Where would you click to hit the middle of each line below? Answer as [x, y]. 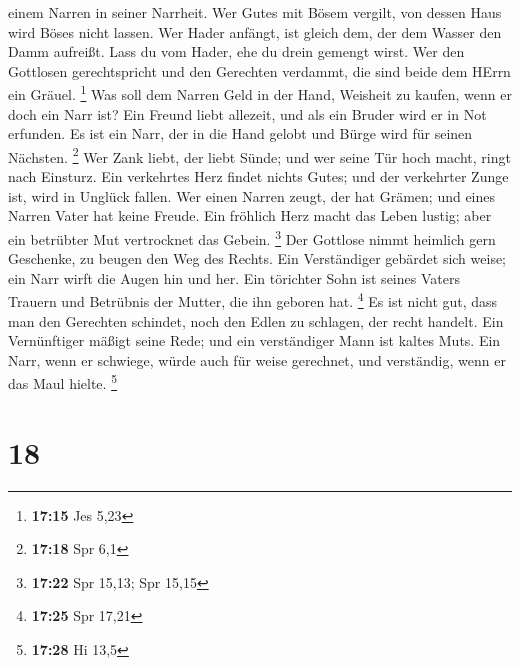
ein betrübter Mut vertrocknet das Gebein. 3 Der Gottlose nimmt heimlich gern [252, 237]
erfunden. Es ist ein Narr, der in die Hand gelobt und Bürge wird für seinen [240, 133]
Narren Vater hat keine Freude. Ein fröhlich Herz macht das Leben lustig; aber [250, 215]
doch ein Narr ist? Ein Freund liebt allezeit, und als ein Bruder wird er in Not [247, 113]
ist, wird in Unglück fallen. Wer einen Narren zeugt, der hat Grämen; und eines [252, 195]
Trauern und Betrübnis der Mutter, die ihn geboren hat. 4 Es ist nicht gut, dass [253, 299]
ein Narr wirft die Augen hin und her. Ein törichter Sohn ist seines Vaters [234, 277]
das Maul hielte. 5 [62, 381]
